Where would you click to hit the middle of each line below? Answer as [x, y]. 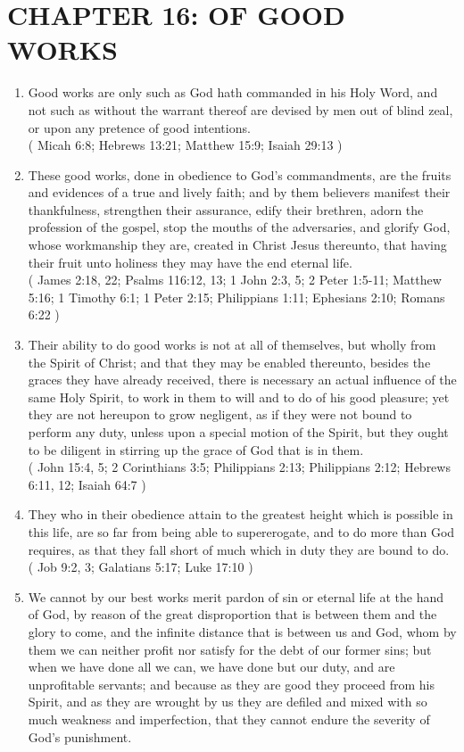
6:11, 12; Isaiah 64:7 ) [87, 484]
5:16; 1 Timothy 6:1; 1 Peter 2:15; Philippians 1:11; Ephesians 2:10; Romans [236, 297]
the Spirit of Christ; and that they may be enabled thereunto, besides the [229, 362]
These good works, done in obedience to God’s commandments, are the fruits [240, 174]
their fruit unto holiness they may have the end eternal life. [190, 262]
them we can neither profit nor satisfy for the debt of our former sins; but [230, 649]
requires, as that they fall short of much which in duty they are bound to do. [239, 549]
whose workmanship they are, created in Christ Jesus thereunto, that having [237, 245]
